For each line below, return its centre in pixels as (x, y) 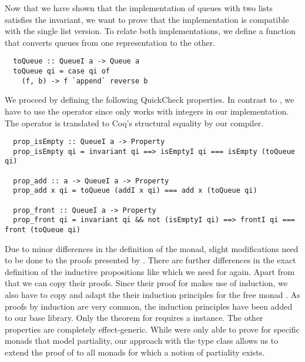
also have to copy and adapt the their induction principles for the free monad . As (152, 295)
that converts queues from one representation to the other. (110, 42)
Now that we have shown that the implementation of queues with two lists (139, 8)
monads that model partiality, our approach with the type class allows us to (142, 341)
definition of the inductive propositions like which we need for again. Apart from (150, 271)
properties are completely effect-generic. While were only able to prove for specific (152, 329)
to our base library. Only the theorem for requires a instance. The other (134, 318)
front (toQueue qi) (43, 230)
